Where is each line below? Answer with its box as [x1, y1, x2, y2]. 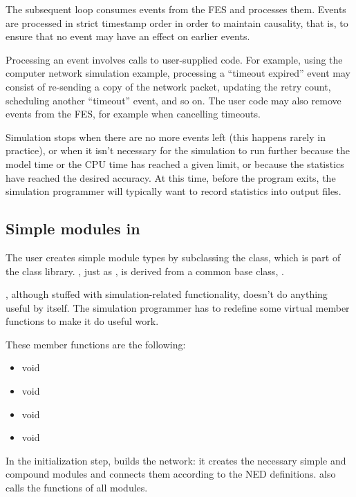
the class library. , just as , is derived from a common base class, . [6, 263, 284, 278]
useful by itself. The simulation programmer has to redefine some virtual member [6, 300, 350, 315]
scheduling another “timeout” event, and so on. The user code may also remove [6, 93, 341, 107]
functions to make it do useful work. [6, 314, 159, 328]
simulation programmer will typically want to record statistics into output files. [6, 184, 341, 198]
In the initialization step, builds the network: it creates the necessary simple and [6, 453, 346, 467]
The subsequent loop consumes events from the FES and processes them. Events [6, 2, 346, 16]
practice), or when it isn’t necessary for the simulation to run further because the [6, 143, 350, 158]
